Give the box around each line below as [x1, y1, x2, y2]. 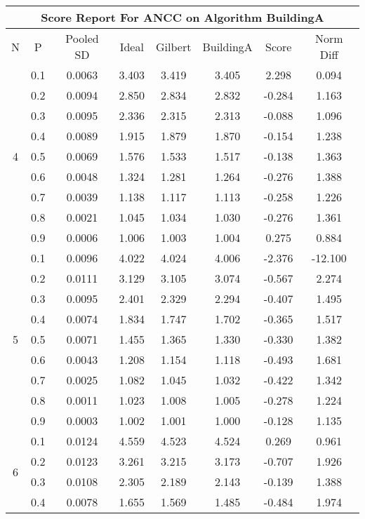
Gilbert [156, 38, 192, 55]
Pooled [65, 30, 99, 46]
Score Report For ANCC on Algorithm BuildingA [41, 9, 324, 25]
